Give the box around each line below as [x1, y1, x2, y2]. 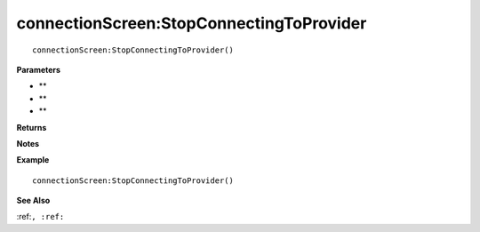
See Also [16, 196, 51, 206]
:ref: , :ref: [16, 212, 65, 222]
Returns [16, 122, 47, 132]
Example [16, 155, 50, 165]
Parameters [16, 64, 61, 75]
